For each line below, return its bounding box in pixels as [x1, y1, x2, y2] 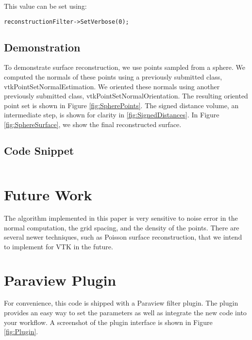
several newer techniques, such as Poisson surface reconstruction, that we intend [4, 232, 242, 242]
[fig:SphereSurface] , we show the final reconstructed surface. [4, 119, 182, 130]
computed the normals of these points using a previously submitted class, [4, 72, 222, 82]
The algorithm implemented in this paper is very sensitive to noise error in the [4, 212, 238, 223]
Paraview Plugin [4, 270, 117, 290]
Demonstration [4, 39, 81, 54]
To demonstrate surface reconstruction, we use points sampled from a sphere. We [4, 62, 245, 72]
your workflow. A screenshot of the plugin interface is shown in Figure [4, 317, 213, 327]
